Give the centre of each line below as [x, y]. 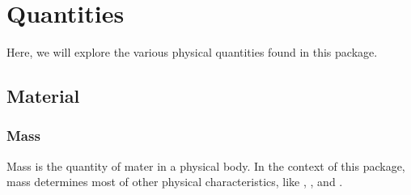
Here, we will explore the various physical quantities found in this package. [192, 52]
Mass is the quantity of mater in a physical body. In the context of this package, [206, 165]
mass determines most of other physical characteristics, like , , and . [175, 182]
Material [43, 96]
